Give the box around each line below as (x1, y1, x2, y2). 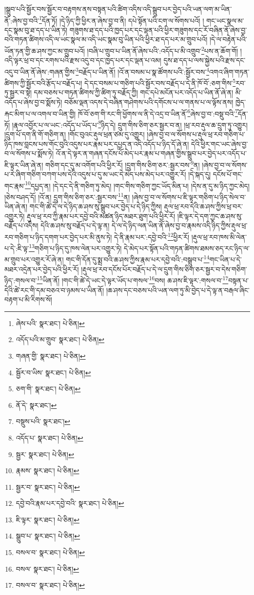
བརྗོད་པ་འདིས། (4, 220, 39, 230)
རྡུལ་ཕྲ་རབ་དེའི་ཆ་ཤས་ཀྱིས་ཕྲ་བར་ (164, 201, 243, 211)
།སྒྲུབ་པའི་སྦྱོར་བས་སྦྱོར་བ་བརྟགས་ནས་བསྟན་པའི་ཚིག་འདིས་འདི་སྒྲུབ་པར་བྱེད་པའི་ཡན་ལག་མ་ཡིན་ (4, 4, 232, 14)
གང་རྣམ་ (4, 180, 25, 191)
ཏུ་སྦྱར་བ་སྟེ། (4, 87, 32, 97)
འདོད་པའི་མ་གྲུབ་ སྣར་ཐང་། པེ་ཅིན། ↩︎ (16, 334, 105, 345)
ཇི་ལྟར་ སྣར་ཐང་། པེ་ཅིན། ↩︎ (16, 514, 79, 524)
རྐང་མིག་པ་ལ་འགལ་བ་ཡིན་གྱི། (4, 108, 76, 118)
